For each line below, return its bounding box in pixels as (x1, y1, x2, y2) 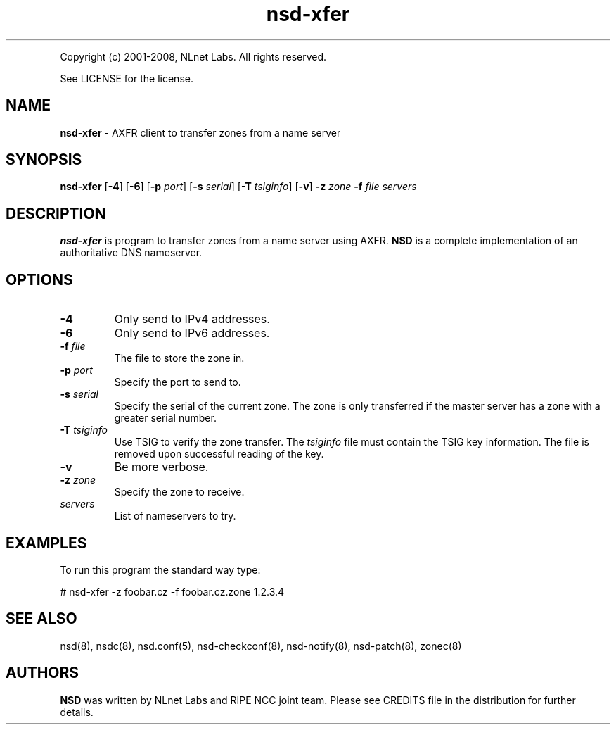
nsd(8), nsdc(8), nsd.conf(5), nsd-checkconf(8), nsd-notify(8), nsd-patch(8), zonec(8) (60, 639, 462, 652)
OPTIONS (6, 270, 73, 289)
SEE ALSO (6, 610, 77, 628)
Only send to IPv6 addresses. (114, 326, 270, 341)
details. (60, 705, 94, 718)
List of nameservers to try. (114, 510, 236, 522)
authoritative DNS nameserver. (60, 246, 203, 259)
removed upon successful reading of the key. (114, 448, 324, 460)
